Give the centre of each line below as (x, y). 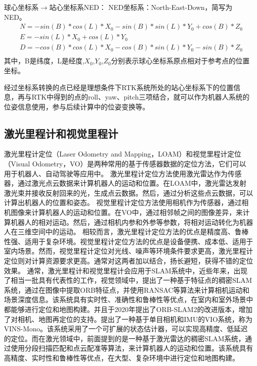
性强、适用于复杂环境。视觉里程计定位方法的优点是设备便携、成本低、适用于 (128, 241)
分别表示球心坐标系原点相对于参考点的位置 (180, 61)
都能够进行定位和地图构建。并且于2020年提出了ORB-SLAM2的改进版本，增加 (128, 309)
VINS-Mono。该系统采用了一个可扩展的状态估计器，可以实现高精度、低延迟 (126, 329)
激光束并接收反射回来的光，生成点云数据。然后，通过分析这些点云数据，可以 (128, 192)
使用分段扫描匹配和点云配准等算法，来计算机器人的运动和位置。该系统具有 (132, 348)
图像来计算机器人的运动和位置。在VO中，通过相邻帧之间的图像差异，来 (127, 212)
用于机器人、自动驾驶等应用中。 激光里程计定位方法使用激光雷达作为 (116, 173)
